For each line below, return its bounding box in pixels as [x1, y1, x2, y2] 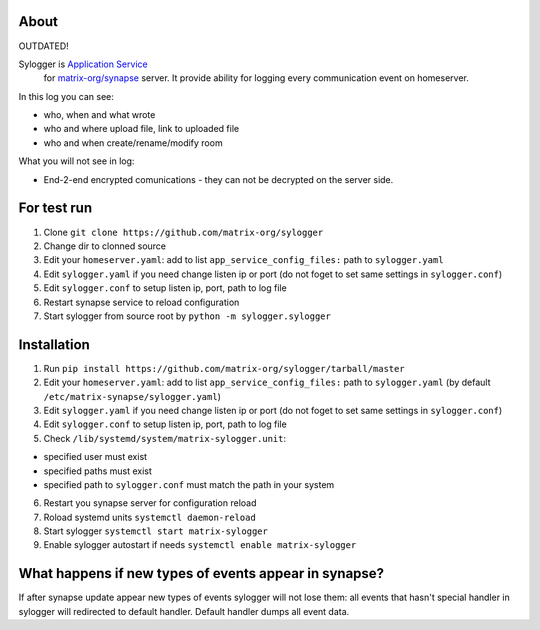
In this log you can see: [18, 90, 115, 102]
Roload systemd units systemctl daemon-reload [43, 511, 257, 523]
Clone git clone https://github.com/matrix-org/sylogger [43, 226, 324, 238]
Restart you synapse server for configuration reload [43, 497, 257, 509]
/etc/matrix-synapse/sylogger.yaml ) [43, 390, 222, 402]
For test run [18, 200, 93, 217]
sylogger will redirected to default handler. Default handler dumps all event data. [18, 605, 350, 617]
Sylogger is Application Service [18, 58, 149, 70]
